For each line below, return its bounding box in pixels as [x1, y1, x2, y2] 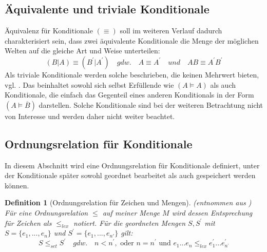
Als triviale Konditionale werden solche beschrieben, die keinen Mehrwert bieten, [5, 69, 259, 80]
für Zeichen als [5, 217, 52, 228]
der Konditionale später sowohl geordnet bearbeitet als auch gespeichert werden [5, 170, 256, 181]
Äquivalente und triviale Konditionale [5, 1, 209, 17]
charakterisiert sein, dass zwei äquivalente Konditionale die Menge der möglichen [5, 35, 259, 46]
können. [5, 180, 29, 190]
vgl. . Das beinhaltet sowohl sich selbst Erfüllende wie [5, 79, 174, 90]
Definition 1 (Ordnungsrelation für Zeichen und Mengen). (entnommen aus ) [5, 197, 252, 208]
